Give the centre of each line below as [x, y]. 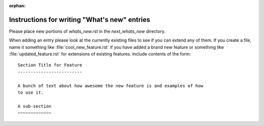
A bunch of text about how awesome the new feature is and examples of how [110, 86]
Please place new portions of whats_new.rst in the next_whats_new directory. [87, 31]
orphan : [17, 6]
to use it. [31, 93]
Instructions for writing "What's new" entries [80, 20]
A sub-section [34, 106]
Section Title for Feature [50, 65]
